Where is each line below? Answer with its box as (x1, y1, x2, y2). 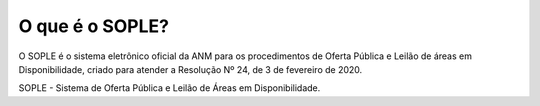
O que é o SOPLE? (18, 15, 170, 37)
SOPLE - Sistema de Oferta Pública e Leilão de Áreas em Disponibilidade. (18, 82, 321, 94)
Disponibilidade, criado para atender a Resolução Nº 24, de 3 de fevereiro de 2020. (18, 63, 363, 75)
